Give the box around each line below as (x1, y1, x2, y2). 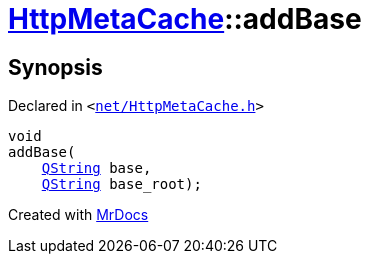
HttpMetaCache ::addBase (8, 2, 362, 36)
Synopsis (8, 54, 103, 80)
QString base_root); (41, 176, 202, 193)
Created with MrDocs (8, 206, 149, 224)
